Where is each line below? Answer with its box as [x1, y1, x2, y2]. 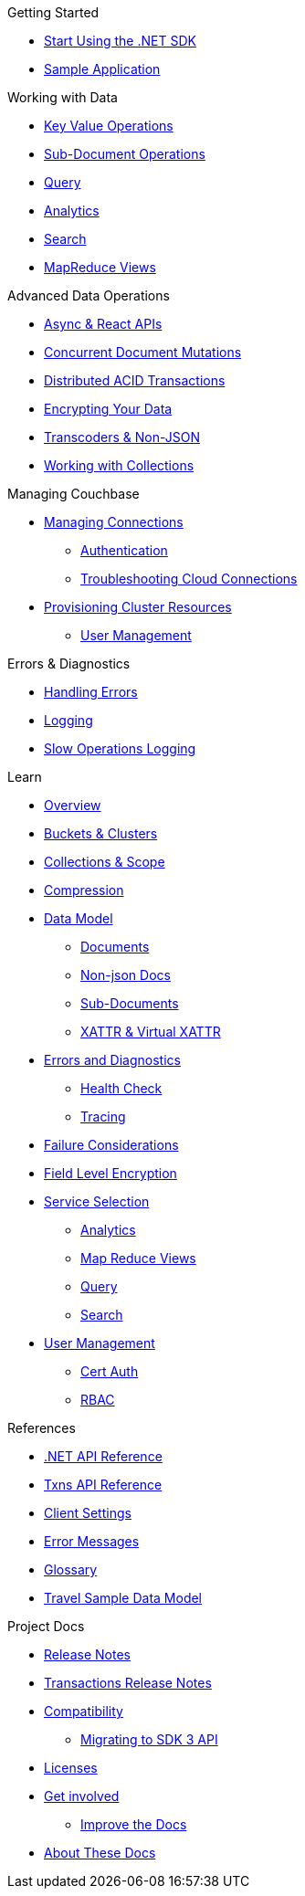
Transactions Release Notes [44, 1675, 212, 1691]
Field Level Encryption [44, 1165, 177, 1181]
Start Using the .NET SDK [44, 33, 196, 48]
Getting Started [7, 5, 100, 20]
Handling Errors [44, 684, 138, 700]
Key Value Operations [44, 118, 174, 133]
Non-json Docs [80, 967, 171, 983]
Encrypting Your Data [44, 401, 173, 416]
